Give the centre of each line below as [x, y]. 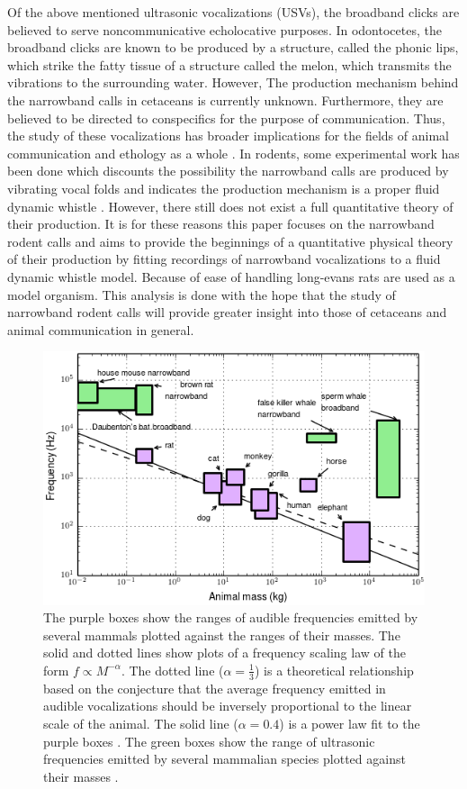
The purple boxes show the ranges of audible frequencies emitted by [231, 617]
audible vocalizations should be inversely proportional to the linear [228, 706]
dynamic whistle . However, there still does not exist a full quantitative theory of [230, 206]
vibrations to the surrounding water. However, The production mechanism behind [233, 82]
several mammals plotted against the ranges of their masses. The [222, 635]
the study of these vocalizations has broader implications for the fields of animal [228, 136]
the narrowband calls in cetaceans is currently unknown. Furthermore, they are [225, 100]
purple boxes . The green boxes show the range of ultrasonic [209, 741]
